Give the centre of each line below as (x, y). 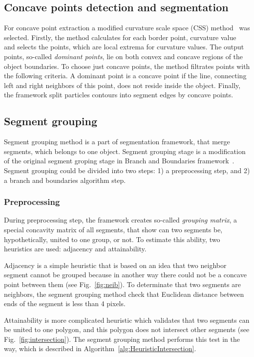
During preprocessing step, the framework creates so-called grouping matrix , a (120, 220)
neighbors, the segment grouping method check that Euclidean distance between (124, 294)
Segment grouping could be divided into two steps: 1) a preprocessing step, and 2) (127, 170)
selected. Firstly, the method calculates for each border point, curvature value (120, 37)
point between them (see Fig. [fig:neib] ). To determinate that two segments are (123, 284)
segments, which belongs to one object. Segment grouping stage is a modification (125, 151)
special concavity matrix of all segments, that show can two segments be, (113, 229)
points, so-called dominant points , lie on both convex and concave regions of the (124, 56)
